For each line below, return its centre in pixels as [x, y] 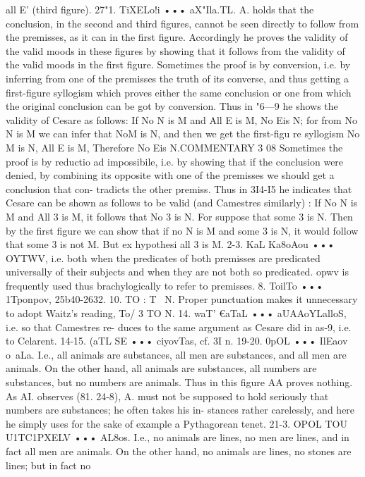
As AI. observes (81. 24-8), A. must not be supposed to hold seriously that [167, 396]
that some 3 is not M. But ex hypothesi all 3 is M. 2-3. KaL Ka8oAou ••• [170, 244]
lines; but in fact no [48, 465]
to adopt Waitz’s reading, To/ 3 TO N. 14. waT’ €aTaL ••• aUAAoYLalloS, [176, 313]
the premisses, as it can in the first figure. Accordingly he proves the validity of [177, 37]
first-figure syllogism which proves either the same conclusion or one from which [179, 92]
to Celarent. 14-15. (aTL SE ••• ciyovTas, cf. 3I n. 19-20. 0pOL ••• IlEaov [177, 341]
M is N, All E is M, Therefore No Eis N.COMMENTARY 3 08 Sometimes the [174, 147]
